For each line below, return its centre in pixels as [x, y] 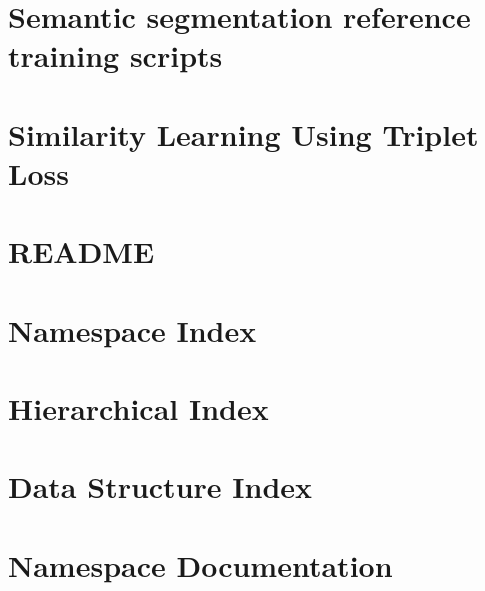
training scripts [115, 55]
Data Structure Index [160, 486]
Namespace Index [132, 329]
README [81, 251]
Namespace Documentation [200, 564]
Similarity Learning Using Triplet [243, 133]
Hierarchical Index [138, 408]
